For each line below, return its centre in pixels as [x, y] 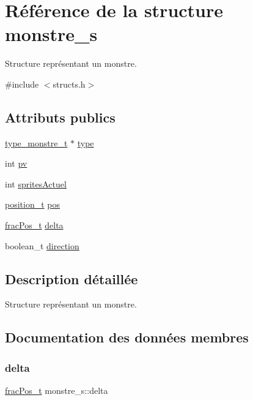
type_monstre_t [36, 142]
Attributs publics [60, 117]
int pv [16, 163]
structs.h [69, 84]
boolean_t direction [42, 245]
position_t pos [33, 204]
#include [22, 84]
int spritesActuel [36, 183]
